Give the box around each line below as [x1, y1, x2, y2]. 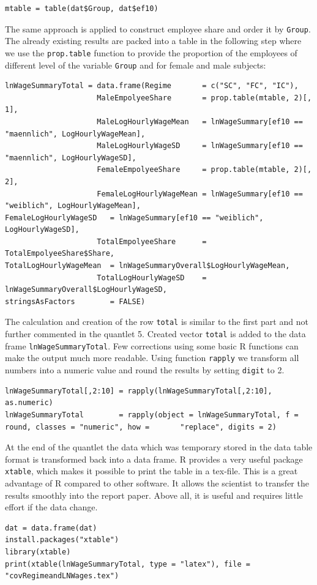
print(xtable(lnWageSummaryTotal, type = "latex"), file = [5, 559, 250, 568]
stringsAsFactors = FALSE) [5, 297, 146, 306]
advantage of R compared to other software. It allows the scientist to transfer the [5, 476, 309, 489]
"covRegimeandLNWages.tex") [5, 572, 119, 581]
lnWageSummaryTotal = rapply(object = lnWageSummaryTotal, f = [5, 410, 299, 419]
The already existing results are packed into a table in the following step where [5, 34, 302, 47]
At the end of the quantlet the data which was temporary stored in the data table [5, 441, 313, 453]
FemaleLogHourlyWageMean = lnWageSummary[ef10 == [97, 189, 303, 198]
